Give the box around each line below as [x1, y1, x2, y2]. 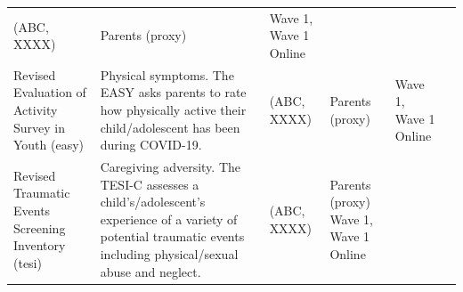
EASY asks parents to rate [100, 83, 247, 101]
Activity [13, 100, 58, 118]
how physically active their [100, 100, 247, 118]
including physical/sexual [100, 244, 239, 263]
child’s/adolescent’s [100, 192, 206, 211]
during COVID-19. [100, 135, 202, 154]
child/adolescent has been [100, 118, 240, 136]
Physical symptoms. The [100, 65, 234, 84]
